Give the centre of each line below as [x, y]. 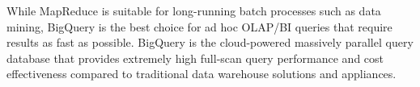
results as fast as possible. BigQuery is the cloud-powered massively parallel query [210, 42]
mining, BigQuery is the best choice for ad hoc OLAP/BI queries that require [199, 26]
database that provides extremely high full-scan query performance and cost [195, 58]
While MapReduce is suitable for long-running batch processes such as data [194, 10]
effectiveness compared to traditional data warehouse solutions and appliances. [202, 74]
